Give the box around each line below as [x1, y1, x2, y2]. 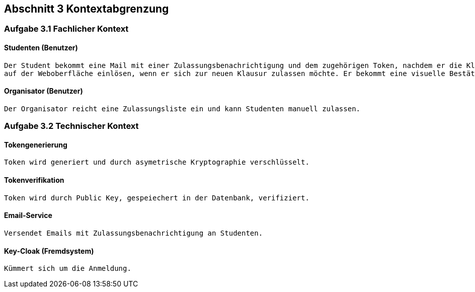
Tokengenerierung [4, 140, 67, 149]
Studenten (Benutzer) [4, 43, 78, 52]
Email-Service [4, 211, 52, 220]
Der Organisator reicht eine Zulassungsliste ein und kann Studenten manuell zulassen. [4, 104, 361, 113]
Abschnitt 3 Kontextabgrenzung [4, 3, 169, 15]
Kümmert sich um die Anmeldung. [4, 264, 131, 273]
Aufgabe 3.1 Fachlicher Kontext [4, 24, 129, 34]
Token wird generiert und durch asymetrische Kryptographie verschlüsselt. [4, 158, 309, 167]
